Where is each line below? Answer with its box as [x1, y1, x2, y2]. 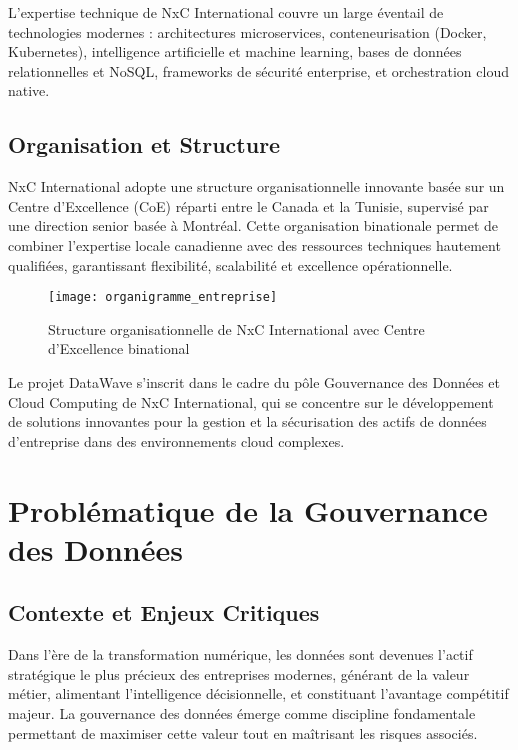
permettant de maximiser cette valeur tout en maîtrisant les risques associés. [8, 722, 478, 743]
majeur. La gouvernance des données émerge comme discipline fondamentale [8, 702, 476, 723]
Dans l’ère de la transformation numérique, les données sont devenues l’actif [8, 644, 473, 665]
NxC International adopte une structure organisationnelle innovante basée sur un [8, 176, 505, 197]
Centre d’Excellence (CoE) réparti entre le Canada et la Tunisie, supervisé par [8, 195, 489, 216]
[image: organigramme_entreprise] [48, 290, 278, 305]
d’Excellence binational [48, 338, 190, 359]
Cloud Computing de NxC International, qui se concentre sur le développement [8, 391, 494, 412]
